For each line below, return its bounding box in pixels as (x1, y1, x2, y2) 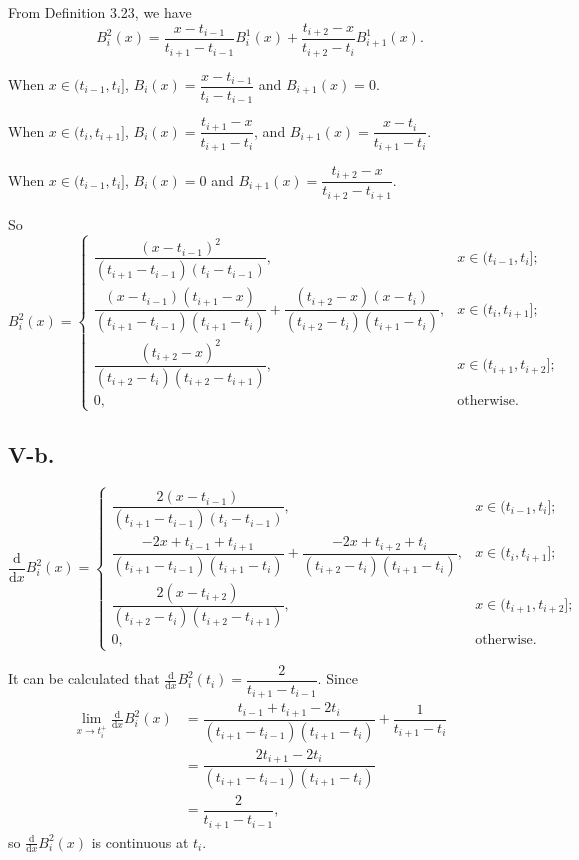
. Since (317, 668, 359, 689)
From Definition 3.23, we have (8, 2, 192, 22)
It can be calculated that (8, 668, 160, 689)
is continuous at (91, 831, 189, 852)
